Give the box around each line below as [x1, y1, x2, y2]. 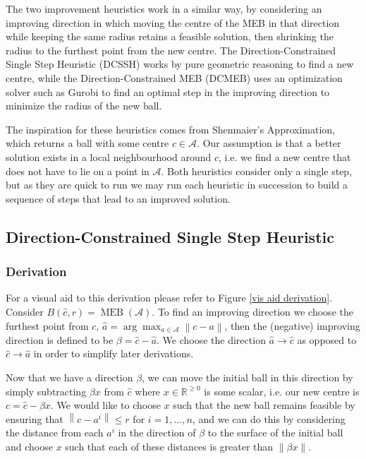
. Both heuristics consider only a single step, [161, 163, 353, 178]
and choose [6, 439, 53, 453]
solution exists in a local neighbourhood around [6, 149, 212, 164]
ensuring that [6, 411, 63, 426]
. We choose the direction [157, 332, 266, 347]
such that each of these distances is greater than [65, 439, 274, 453]
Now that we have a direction [6, 369, 133, 384]
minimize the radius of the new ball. [6, 98, 162, 113]
